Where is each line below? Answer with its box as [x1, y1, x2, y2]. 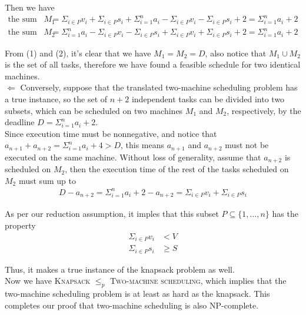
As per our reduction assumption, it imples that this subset [5, 207, 219, 220]
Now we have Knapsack [5, 274, 91, 287]
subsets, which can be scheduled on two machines [5, 104, 183, 116]
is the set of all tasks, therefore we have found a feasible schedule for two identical [5, 58, 301, 71]
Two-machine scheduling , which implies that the [109, 274, 287, 287]
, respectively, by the [227, 104, 301, 116]
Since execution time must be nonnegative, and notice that [5, 127, 217, 139]
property [5, 219, 36, 231]
